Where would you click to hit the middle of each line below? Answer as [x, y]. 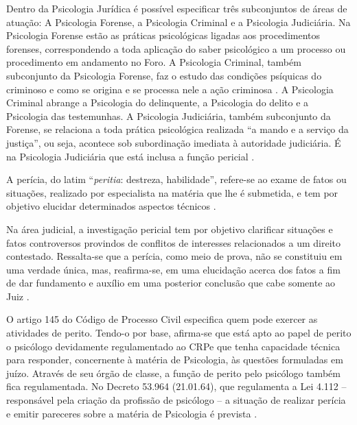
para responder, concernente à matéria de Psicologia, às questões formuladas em [175, 360]
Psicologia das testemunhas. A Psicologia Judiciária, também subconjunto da [169, 116]
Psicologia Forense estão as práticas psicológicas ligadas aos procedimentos [163, 35]
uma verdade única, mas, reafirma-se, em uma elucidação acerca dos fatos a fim [173, 269]
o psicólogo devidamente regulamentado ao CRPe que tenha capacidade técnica [173, 346]
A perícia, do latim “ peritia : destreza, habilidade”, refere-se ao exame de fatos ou [176, 179]
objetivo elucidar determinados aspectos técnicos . [111, 206]
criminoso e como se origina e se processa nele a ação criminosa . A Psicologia [170, 89]
